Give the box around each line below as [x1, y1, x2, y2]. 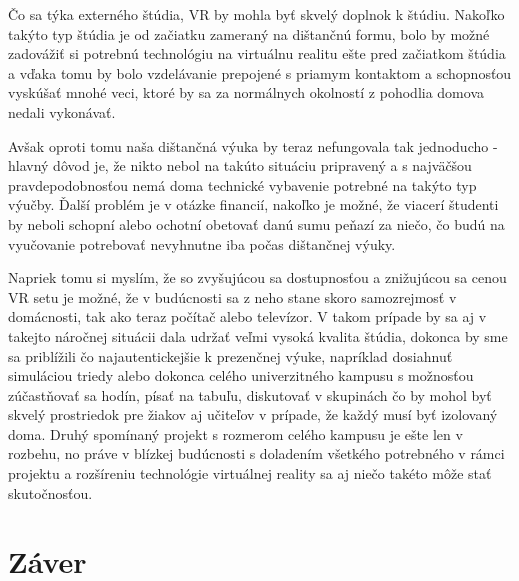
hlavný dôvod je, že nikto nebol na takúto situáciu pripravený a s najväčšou [8, 155, 472, 176]
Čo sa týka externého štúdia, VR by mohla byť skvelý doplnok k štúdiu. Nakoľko [8, 4, 505, 24]
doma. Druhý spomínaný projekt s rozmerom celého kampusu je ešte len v [8, 423, 463, 444]
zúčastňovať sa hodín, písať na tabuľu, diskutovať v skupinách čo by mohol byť [8, 384, 492, 405]
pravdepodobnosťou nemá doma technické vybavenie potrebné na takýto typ [8, 174, 477, 195]
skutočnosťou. [8, 482, 93, 503]
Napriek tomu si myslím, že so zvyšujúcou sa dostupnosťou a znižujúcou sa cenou [8, 267, 507, 288]
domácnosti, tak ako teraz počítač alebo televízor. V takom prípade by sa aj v [8, 306, 487, 327]
